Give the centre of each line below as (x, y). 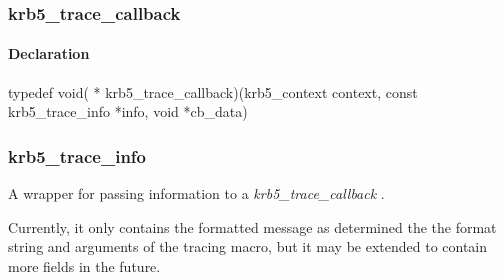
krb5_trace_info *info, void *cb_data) (128, 111)
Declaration (49, 53)
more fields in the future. (84, 265)
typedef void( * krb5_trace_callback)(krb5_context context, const (213, 91)
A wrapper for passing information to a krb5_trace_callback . (196, 193)
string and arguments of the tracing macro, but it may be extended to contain (248, 246)
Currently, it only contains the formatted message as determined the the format (252, 226)
